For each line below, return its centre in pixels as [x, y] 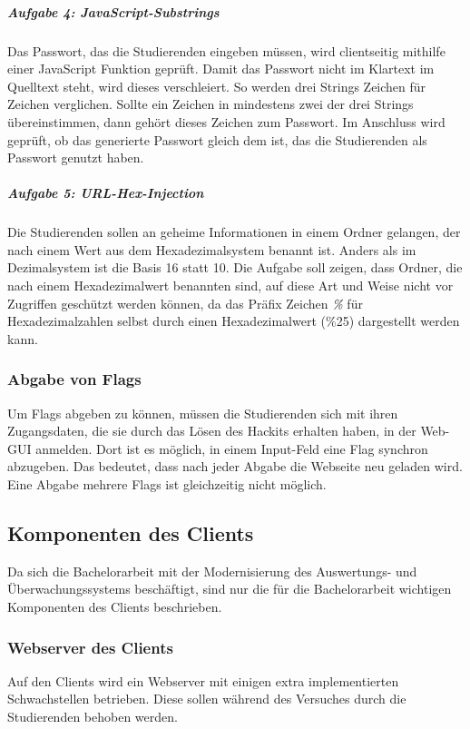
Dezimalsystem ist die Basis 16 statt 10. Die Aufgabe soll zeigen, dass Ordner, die [235, 267]
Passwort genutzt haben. [76, 158]
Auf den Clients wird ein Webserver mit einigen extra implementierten [203, 680]
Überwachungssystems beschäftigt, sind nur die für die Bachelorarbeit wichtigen [230, 589]
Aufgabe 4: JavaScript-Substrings [113, 11]
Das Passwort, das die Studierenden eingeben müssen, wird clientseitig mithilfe [226, 50]
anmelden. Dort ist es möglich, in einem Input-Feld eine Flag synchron [232, 448]
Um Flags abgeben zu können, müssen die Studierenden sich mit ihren [203, 413]
